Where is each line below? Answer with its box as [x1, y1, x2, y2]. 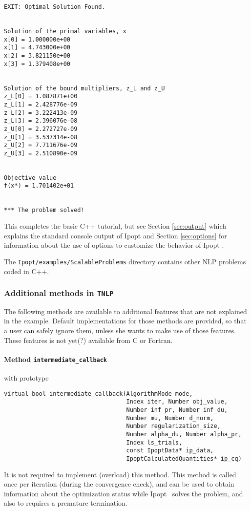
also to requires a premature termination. [4, 498, 127, 508]
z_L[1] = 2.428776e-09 [4, 101, 78, 108]
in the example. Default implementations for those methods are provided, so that [4, 316, 247, 326]
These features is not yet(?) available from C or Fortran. [4, 335, 173, 345]
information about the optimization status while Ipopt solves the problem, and [4, 488, 243, 498]
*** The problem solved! [4, 207, 84, 214]
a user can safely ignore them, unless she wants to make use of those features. [4, 325, 236, 336]
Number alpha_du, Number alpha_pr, [126, 430, 242, 438]
